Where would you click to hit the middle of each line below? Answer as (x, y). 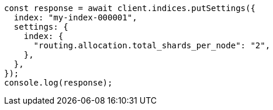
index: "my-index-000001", (75, 17)
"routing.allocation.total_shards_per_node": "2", (152, 45)
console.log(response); (58, 83)
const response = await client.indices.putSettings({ (130, 8)
